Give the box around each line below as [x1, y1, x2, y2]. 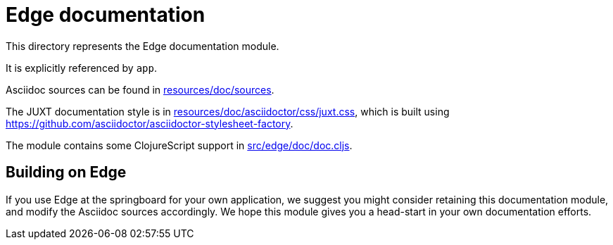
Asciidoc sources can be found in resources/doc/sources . [6, 83, 274, 96]
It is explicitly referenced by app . [6, 61, 158, 74]
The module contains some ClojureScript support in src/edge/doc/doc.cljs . [6, 139, 353, 151]
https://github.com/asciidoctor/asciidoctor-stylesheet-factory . [6, 117, 293, 130]
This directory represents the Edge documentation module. [6, 39, 279, 52]
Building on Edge [6, 163, 127, 182]
